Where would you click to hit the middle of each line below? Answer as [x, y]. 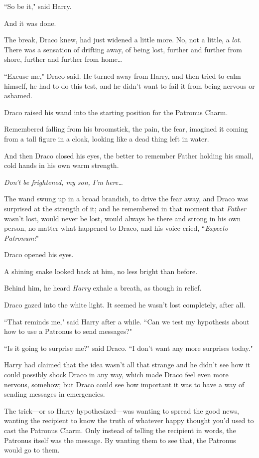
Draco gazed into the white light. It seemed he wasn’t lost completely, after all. [125, 305]
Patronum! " [22, 237]
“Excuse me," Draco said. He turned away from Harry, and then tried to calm [123, 76]
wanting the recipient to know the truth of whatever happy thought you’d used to [129, 420]
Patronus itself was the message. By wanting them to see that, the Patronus [120, 440]
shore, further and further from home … [63, 59]
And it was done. [30, 23]
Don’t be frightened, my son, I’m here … [64, 182]
